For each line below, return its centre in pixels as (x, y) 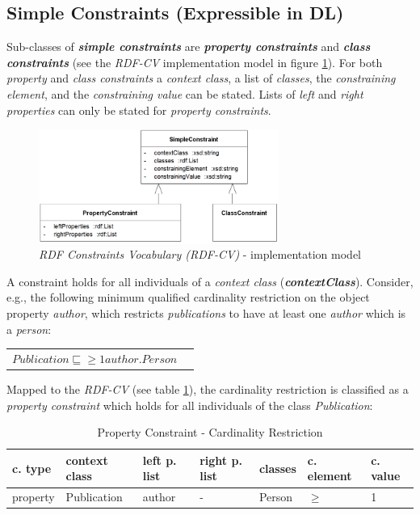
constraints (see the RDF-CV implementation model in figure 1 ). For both (195, 62)
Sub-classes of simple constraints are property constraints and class (189, 46)
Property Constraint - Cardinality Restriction (210, 432)
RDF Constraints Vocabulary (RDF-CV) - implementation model (200, 254)
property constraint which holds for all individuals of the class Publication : (190, 405)
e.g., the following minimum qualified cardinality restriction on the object (188, 297)
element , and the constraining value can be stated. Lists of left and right (185, 93)
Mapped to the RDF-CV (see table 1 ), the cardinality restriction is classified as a (208, 389)
